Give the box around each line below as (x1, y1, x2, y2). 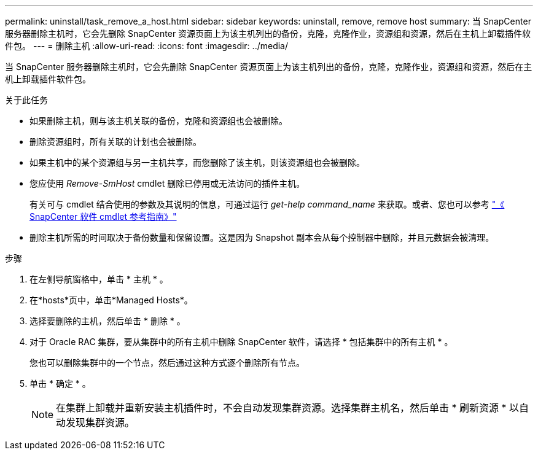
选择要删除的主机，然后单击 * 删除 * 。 (29, 316, 185, 326)
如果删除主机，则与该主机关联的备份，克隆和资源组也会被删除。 (29, 115, 287, 126)
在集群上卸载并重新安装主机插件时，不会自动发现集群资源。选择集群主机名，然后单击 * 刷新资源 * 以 (56, 402, 520, 414)
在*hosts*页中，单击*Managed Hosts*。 (29, 295, 193, 305)
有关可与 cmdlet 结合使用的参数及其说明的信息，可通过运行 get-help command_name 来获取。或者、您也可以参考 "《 (29, 199, 505, 209)
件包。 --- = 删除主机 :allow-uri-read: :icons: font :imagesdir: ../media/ (5, 41, 289, 51)
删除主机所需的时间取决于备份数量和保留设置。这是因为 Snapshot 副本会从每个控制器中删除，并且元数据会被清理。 (29, 232, 494, 243)
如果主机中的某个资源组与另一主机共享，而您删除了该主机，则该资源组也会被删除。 (29, 157, 365, 168)
